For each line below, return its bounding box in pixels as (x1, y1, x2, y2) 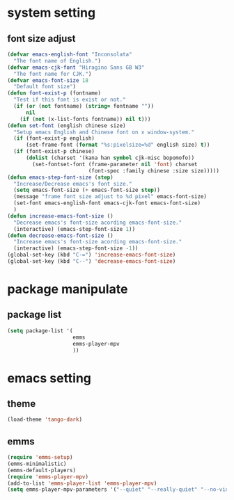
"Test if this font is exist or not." (13, 96, 127, 104)
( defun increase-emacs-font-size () (7, 212, 114, 220)
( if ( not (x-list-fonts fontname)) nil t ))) (19, 115, 151, 122)
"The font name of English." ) (13, 57, 101, 64)
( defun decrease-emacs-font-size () (7, 232, 114, 239)
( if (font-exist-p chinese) (13, 148, 95, 155)
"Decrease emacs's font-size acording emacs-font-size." (13, 219, 182, 226)
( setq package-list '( (7, 327, 73, 334)
